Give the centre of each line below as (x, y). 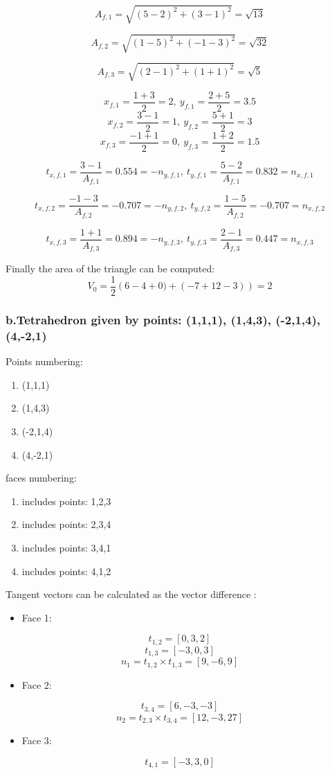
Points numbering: (44, 361)
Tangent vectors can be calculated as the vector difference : (131, 594)
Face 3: (37, 740)
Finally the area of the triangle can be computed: (110, 269)
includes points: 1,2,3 (66, 501)
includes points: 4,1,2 (66, 571)
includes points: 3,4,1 (66, 547)
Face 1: (37, 617)
